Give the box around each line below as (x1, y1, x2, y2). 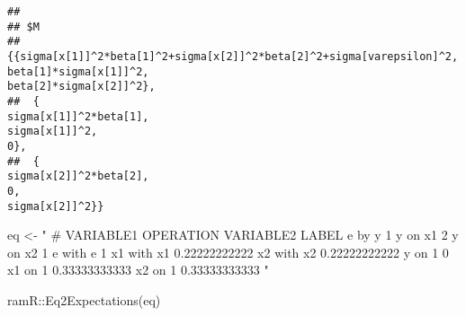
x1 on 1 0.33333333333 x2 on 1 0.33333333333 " (7, 260, 269, 279)
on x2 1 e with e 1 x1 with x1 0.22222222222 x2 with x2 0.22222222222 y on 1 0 (7, 242, 449, 261)
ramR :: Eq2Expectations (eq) (7, 290, 161, 309)
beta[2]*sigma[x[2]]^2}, (7, 80, 156, 93)
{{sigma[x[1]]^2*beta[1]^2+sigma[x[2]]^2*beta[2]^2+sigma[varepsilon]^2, (7, 49, 459, 63)
